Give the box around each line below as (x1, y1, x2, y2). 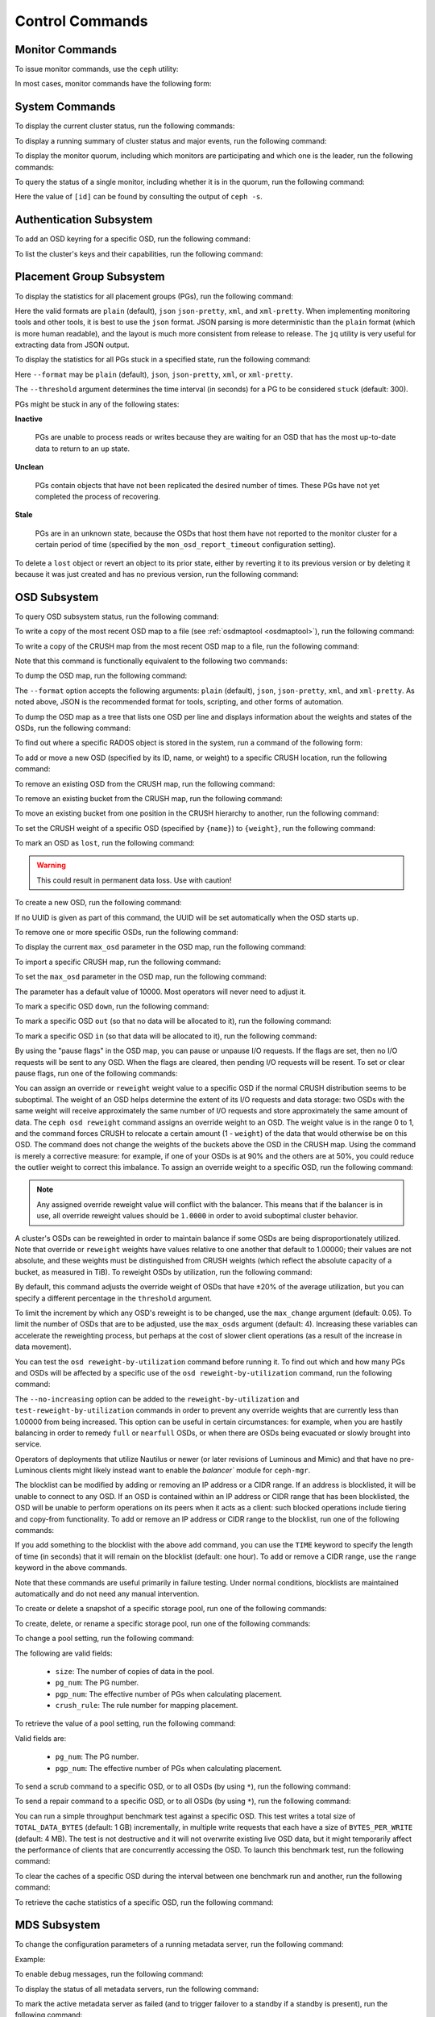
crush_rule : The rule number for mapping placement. (55, 1701, 238, 1710)
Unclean (14, 462, 44, 472)
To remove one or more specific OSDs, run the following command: (14, 928, 238, 938)
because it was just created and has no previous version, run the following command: (14, 569, 299, 578)
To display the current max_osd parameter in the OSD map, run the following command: (14, 942, 306, 952)
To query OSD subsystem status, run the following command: (14, 612, 219, 621)
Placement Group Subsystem (14, 270, 165, 284)
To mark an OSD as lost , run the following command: (14, 838, 195, 848)
